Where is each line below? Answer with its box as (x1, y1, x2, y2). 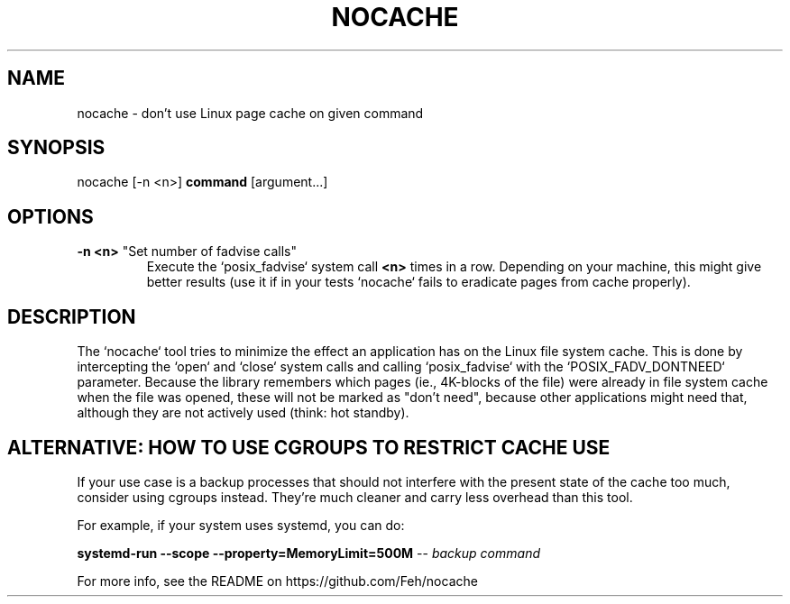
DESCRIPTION (7, 305, 136, 328)
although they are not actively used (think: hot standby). (77, 405, 409, 421)
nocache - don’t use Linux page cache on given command (77, 105, 424, 121)
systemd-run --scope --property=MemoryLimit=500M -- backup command (77, 545, 540, 561)
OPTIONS (7, 205, 94, 228)
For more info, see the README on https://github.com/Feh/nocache (77, 572, 478, 589)
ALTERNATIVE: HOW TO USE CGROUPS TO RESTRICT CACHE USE (7, 435, 611, 459)
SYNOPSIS (7, 136, 106, 160)
